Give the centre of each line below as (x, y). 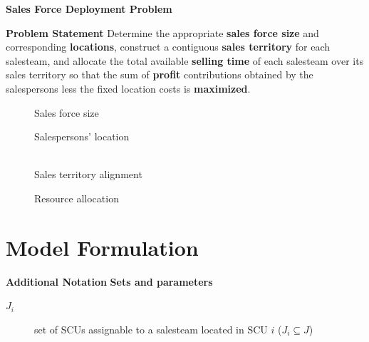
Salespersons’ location (82, 136)
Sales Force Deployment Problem (89, 9)
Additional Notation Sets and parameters (109, 281)
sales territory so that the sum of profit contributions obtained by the (160, 74)
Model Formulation (102, 247)
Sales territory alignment (88, 174)
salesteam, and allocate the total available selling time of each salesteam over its (185, 60)
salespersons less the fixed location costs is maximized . (128, 88)
